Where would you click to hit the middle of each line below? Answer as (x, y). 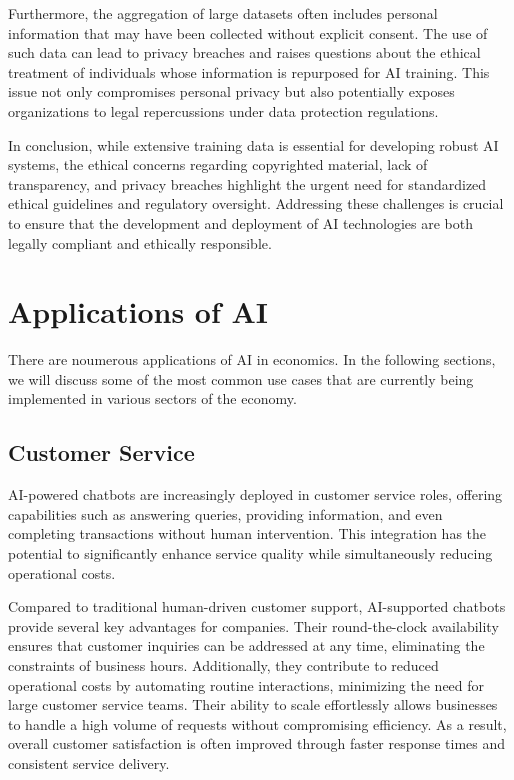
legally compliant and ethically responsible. (140, 242)
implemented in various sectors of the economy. (152, 398)
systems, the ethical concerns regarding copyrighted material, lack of (218, 164)
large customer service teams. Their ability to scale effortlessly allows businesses (253, 704)
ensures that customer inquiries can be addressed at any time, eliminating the (246, 645)
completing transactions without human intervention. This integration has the (247, 533)
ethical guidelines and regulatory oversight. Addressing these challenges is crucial (256, 203)
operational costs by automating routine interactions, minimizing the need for (246, 684)
